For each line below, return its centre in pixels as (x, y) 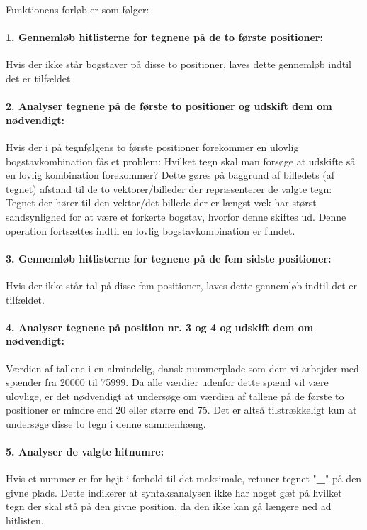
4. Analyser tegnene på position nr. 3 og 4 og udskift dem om (160, 327)
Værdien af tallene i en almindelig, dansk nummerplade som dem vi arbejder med (182, 368)
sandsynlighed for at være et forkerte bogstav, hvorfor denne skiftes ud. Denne (176, 216)
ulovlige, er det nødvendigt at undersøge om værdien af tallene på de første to (175, 396)
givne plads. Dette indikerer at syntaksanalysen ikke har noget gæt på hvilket (174, 492)
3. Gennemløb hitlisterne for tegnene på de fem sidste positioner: (169, 258)
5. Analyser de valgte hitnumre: (85, 452)
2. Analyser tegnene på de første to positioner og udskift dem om (169, 106)
